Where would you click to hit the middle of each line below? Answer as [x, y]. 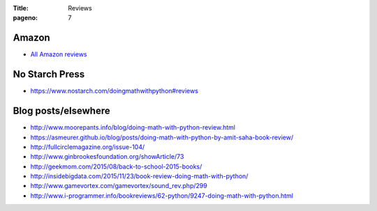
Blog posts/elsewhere [62, 111]
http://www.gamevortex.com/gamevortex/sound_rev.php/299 [119, 186]
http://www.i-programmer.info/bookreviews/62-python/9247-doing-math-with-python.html [162, 196]
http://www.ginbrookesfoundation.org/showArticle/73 [107, 157]
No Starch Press [49, 74]
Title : [21, 8]
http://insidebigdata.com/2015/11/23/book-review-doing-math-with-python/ [139, 176]
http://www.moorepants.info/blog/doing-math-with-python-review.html [133, 127]
